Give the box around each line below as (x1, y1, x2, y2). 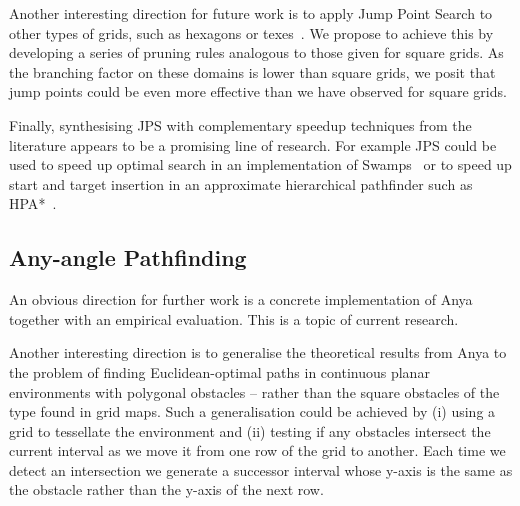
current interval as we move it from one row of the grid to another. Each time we (9, 440, 506, 461)
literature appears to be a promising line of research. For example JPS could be (9, 134, 497, 155)
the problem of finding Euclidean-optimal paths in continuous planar (9, 361, 430, 382)
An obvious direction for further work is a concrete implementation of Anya (9, 289, 473, 310)
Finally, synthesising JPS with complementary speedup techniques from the (9, 114, 472, 135)
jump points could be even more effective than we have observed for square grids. (9, 81, 507, 102)
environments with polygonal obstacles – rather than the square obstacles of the (9, 381, 500, 402)
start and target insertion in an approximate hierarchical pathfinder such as (9, 173, 473, 194)
